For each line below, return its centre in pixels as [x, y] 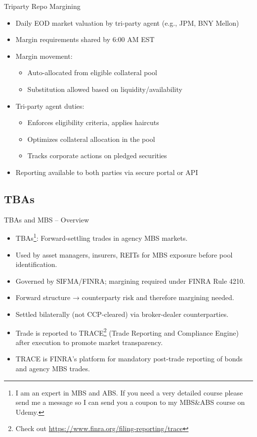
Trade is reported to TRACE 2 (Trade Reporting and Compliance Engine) [127, 332]
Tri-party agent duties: [50, 106]
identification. [36, 264]
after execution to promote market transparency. [89, 342]
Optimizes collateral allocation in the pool [91, 139]
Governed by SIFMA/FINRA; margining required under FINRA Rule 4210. [130, 281]
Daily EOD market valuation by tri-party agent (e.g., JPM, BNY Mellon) [127, 22]
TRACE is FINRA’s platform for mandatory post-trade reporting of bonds [129, 359]
